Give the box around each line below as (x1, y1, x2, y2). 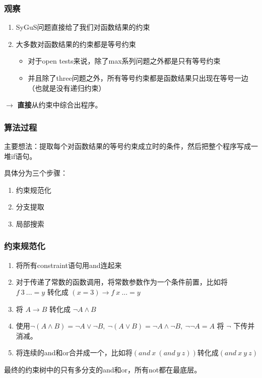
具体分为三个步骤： (4, 168, 68, 178)
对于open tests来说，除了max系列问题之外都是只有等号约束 (28, 56, 221, 66)
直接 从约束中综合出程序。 (17, 99, 102, 110)
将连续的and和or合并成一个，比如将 (16, 347, 133, 358)
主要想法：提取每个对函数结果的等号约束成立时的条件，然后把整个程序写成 (4, 141, 251, 151)
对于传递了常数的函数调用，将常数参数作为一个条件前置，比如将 (16, 277, 228, 287)
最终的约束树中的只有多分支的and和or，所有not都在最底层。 (4, 364, 202, 374)
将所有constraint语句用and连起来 (16, 259, 122, 270)
